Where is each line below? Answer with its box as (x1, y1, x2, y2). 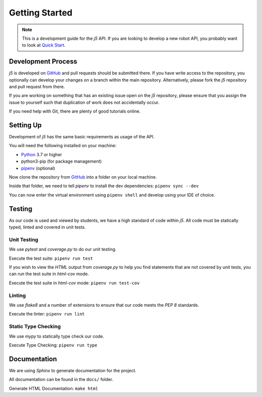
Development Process (9, 57, 78, 66)
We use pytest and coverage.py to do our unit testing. (9, 247, 116, 252)
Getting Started (9, 7, 73, 18)
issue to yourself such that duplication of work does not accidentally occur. (9, 99, 160, 105)
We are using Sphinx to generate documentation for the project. (9, 367, 137, 373)
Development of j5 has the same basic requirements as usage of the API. (9, 134, 155, 140)
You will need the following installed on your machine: (9, 143, 116, 149)
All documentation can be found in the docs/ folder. (9, 377, 114, 382)
